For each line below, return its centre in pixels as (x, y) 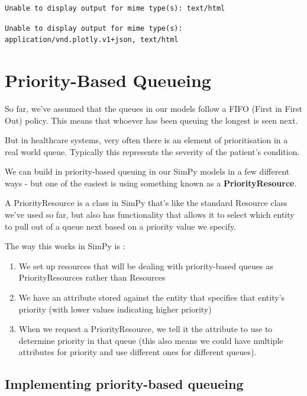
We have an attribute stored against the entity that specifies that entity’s (152, 297)
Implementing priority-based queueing (124, 384)
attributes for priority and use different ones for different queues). (138, 352)
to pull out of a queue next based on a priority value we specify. (121, 226)
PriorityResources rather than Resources (92, 277)
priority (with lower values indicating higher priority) (115, 309)
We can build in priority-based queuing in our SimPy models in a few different (147, 171)
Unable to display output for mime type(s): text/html (115, 8)
